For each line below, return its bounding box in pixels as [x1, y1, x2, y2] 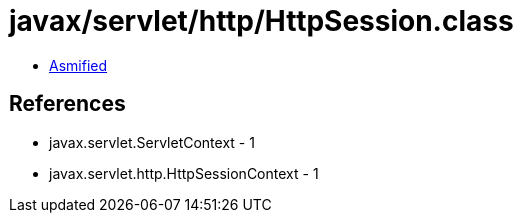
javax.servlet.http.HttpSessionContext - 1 [49, 164, 319, 182]
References [9, 91, 126, 117]
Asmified [49, 56, 108, 74]
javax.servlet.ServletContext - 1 [49, 133, 255, 151]
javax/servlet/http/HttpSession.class [9, 4, 514, 38]
